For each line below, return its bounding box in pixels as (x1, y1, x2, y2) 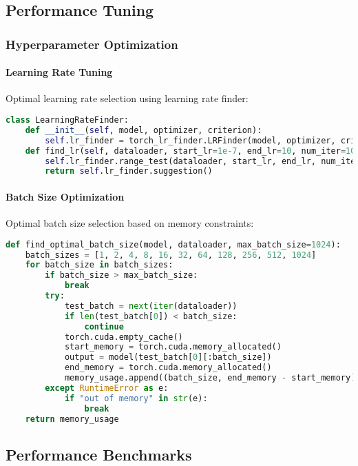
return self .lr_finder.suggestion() (45, 166, 213, 176)
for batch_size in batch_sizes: (25, 260, 173, 270)
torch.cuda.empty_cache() (64, 332, 183, 342)
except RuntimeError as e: (45, 383, 169, 393)
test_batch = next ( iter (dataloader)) (64, 301, 238, 311)
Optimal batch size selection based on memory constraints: (6, 216, 254, 230)
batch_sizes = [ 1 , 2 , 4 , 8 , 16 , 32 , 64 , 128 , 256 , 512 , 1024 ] (25, 250, 317, 260)
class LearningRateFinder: (6, 115, 129, 125)
